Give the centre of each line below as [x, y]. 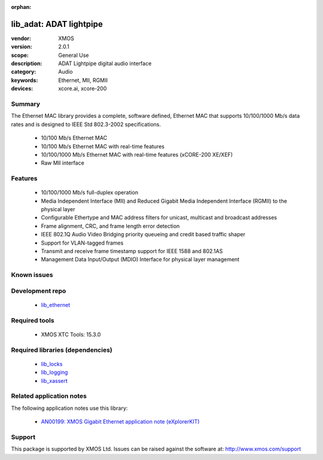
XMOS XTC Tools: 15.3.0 [71, 334]
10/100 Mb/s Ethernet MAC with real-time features [103, 146]
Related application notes [49, 396]
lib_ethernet [56, 304]
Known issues [32, 275]
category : [24, 72]
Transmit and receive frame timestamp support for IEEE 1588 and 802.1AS [132, 251]
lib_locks [52, 364]
